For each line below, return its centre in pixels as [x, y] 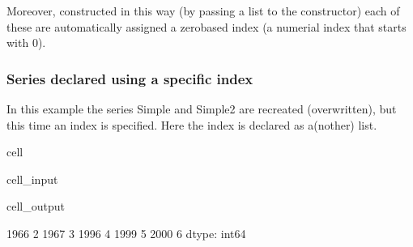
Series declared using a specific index [130, 78]
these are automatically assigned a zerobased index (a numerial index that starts [206, 26]
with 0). [26, 43]
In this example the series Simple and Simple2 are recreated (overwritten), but [202, 109]
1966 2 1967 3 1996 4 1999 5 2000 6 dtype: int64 [126, 233]
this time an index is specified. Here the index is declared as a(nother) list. [192, 124]
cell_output [36, 206]
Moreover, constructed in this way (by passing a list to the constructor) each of [203, 11]
